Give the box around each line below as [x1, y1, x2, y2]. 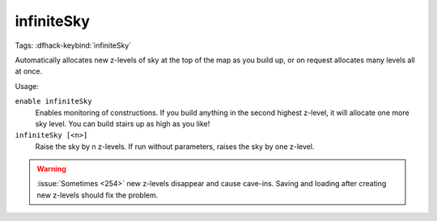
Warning [36, 164, 66, 174]
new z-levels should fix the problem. [36, 190, 159, 200]
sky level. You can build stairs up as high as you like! [35, 118, 210, 129]
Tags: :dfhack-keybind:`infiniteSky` [15, 40, 132, 50]
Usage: [15, 81, 40, 91]
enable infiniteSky [15, 97, 92, 106]
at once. [15, 66, 43, 76]
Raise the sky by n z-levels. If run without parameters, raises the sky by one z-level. [35, 142, 315, 151]
